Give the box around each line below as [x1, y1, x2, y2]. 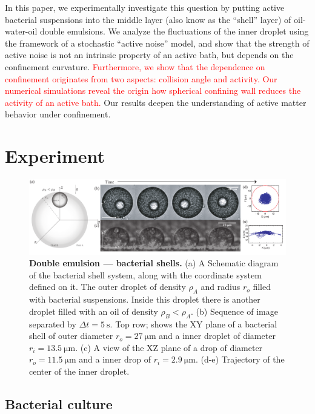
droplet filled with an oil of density [29, 304, 158, 317]
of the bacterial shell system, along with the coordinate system [29, 268, 262, 281]
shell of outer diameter [29, 329, 113, 342]
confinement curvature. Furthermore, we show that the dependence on [5, 60, 265, 73]
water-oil [5, 25, 38, 38]
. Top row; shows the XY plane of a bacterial [110, 317, 277, 330]
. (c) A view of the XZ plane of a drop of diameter [75, 341, 263, 353]
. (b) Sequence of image [191, 304, 278, 317]
